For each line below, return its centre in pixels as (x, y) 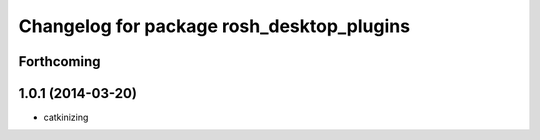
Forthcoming (59, 61)
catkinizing (66, 117)
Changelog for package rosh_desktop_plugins (214, 26)
